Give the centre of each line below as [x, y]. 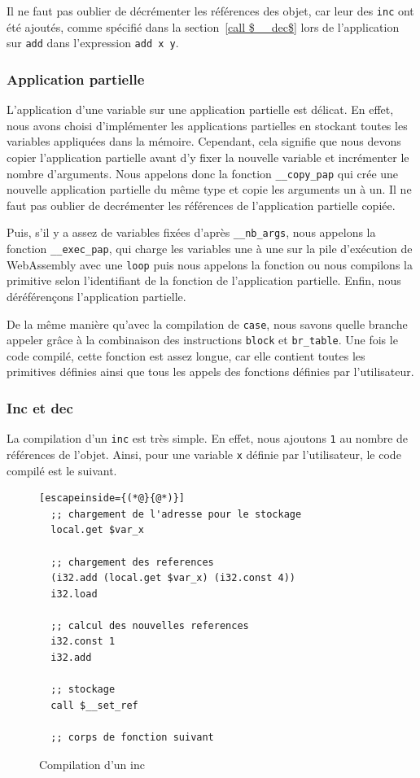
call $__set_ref [94, 705]
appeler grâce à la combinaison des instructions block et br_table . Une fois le [202, 340]
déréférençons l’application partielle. [96, 296]
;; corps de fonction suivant [132, 738]
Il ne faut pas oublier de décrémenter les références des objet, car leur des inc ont [210, 11]
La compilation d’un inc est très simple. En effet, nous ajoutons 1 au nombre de [208, 438]
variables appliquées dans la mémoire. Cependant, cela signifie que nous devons [204, 141]
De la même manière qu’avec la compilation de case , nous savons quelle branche [207, 323]
